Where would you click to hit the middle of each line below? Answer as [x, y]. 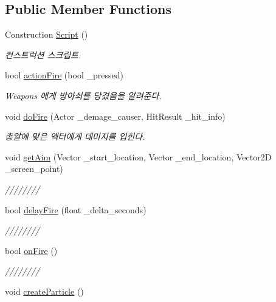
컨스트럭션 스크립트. [43, 54]
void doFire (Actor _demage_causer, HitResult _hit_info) [115, 116]
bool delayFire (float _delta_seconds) [76, 209]
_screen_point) [34, 169]
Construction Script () [47, 34]
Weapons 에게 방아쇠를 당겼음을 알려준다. [83, 95]
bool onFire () [31, 250]
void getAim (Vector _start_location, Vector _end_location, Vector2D [138, 156]
